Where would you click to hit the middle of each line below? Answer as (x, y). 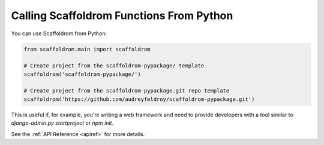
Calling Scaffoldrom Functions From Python (122, 16)
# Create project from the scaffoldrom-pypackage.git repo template (127, 91)
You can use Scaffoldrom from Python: (59, 33)
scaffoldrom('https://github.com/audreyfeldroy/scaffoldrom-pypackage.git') (139, 99)
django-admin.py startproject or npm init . (62, 123)
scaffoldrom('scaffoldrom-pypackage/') (82, 74)
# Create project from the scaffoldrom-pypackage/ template (114, 66)
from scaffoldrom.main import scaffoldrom (87, 49)
